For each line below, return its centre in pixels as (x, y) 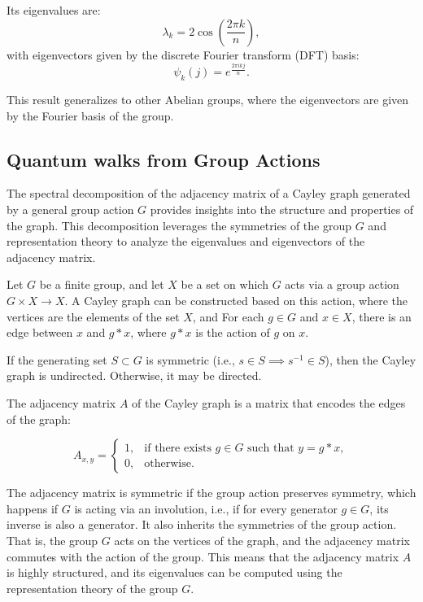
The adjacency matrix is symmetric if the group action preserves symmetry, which (211, 493)
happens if (33, 508)
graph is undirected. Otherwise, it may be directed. (134, 375)
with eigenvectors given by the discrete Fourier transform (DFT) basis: (183, 54)
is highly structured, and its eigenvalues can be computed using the (174, 572)
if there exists (178, 449)
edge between (40, 332)
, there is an (382, 316)
